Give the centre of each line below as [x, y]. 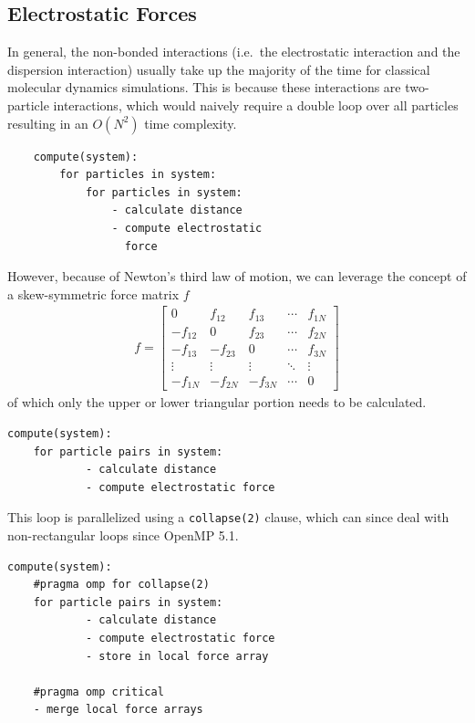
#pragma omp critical [98, 692]
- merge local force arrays [118, 710]
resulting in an [48, 123]
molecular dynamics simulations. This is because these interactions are [204, 87]
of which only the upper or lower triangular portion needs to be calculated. [217, 402]
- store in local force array [177, 656]
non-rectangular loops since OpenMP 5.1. [123, 534]
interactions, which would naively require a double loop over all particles [256, 105]
